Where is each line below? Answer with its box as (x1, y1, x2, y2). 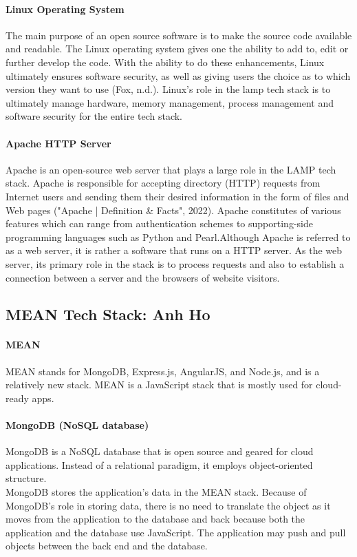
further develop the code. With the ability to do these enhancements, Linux (6, 54, 325, 69)
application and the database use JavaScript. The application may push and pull (6, 525, 346, 539)
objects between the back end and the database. (6, 538, 208, 553)
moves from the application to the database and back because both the (6, 512, 305, 526)
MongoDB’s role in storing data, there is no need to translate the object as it (6, 498, 331, 512)
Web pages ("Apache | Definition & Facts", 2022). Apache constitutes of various (6, 202, 341, 217)
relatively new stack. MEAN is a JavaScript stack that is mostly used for (6, 377, 313, 392)
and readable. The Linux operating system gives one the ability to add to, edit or (6, 41, 349, 56)
